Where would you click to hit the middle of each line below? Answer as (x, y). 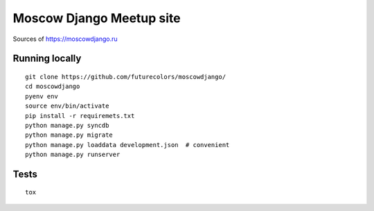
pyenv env (42, 96)
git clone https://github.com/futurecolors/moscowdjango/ (126, 77)
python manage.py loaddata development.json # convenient (127, 145)
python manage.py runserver (73, 155)
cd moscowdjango (53, 86)
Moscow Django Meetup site (97, 18)
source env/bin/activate (67, 106)
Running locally (47, 59)
